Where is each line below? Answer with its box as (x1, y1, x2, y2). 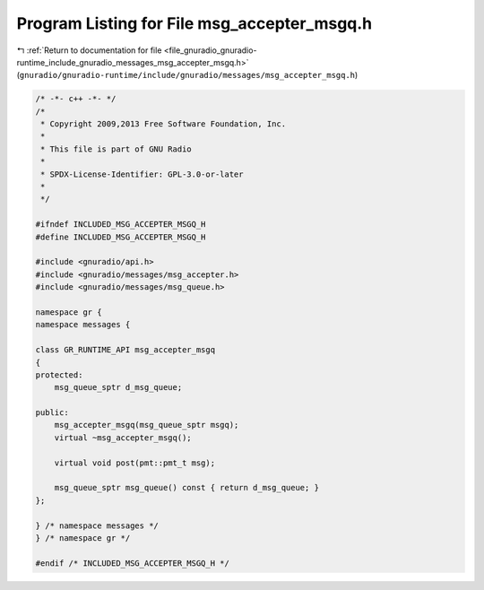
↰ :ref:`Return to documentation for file (16, 45, 162, 56)
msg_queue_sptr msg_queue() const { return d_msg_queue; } (54, 482, 320, 493)
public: (35, 408, 69, 418)
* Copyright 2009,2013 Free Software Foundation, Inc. (40, 119, 287, 129)
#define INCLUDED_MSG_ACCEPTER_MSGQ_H (35, 231, 206, 242)
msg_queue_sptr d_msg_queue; (54, 382, 183, 393)
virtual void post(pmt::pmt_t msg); (54, 457, 215, 468)
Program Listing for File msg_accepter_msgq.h (16, 13, 373, 33)
